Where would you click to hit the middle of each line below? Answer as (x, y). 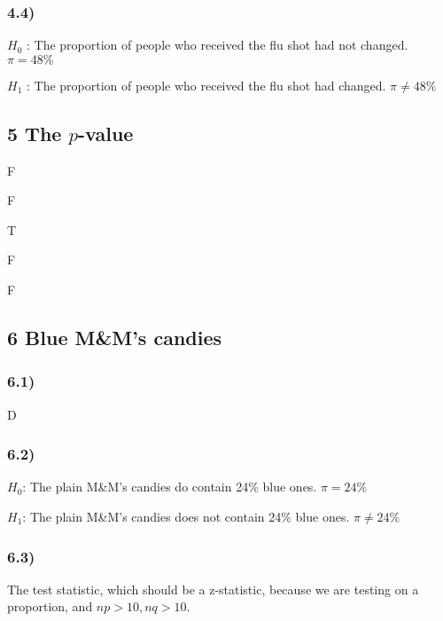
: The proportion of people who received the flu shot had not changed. (217, 45)
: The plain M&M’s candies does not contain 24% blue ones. (186, 516)
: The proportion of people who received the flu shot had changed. (206, 85)
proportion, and (50, 606)
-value (106, 133)
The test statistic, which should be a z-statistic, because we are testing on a (213, 589)
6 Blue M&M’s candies (115, 337)
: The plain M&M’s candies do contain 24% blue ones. (170, 487)
